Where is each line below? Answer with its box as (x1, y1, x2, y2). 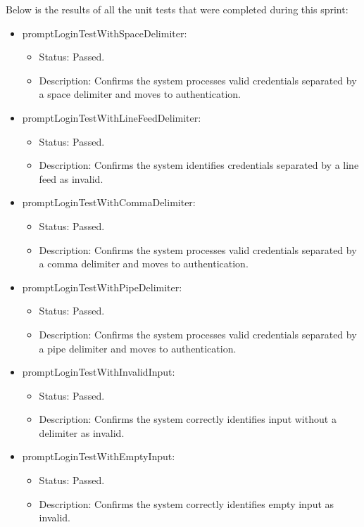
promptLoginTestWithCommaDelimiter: (22, 195, 196, 210)
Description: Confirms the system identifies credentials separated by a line (39, 158, 359, 172)
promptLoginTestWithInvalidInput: (22, 364, 175, 379)
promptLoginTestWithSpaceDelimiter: (22, 25, 187, 40)
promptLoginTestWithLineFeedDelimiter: (22, 110, 201, 125)
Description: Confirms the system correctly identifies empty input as (39, 496, 334, 511)
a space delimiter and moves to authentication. (39, 87, 241, 101)
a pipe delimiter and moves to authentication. (39, 341, 237, 355)
